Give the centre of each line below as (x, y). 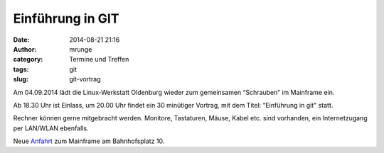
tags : (21, 69)
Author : (25, 49)
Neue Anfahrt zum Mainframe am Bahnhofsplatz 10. (89, 141)
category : (28, 59)
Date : (21, 40)
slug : (21, 79)
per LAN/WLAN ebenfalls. (51, 128)
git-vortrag (85, 79)
